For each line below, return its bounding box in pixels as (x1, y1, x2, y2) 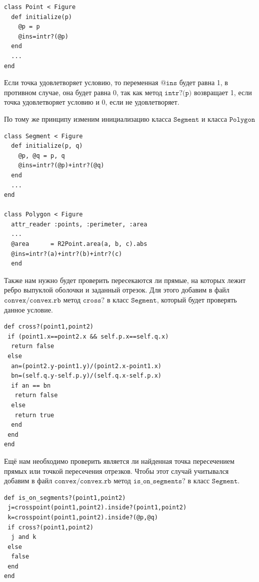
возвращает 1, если (193, 87, 252, 97)
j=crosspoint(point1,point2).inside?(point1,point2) (7, 504, 187, 511)
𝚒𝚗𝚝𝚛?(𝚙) (164, 89, 192, 97)
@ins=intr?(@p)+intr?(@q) (18, 162, 104, 169)
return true (14, 411, 54, 419)
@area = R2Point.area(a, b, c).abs (11, 240, 147, 248)
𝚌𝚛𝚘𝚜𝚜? (82, 297, 105, 305)
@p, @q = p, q (18, 152, 65, 159)
